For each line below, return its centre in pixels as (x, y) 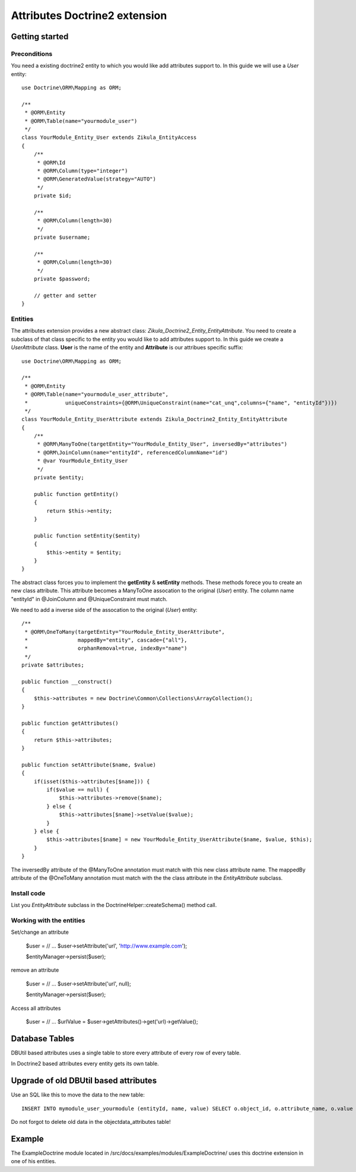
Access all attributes (36, 1008)
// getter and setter (65, 295)
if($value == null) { (78, 790)
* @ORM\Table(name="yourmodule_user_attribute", (97, 394)
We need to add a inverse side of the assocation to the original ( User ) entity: (104, 609)
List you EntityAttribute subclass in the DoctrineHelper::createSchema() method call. (114, 905)
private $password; (62, 279)
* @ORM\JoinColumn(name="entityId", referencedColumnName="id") (133, 452)
